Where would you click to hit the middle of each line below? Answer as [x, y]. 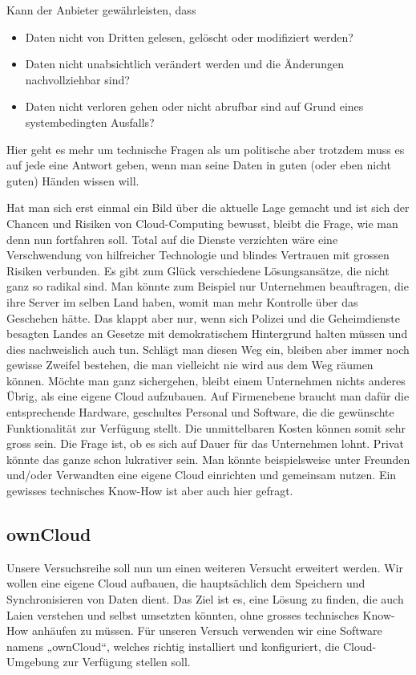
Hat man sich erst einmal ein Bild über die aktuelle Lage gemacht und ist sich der [208, 207]
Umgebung [33, 662]
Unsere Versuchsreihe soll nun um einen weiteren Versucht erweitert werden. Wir [205, 567]
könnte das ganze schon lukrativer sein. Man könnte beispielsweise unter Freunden [208, 459]
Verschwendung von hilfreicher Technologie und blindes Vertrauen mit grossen [198, 255]
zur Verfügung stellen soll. [127, 662]
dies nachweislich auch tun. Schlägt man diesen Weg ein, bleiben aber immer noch [208, 349]
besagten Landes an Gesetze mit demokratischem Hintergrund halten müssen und [207, 333]
